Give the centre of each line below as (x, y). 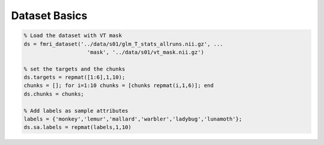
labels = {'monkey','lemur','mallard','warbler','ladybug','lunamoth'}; (133, 119)
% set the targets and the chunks (74, 69)
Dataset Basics (49, 16)
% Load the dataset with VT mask (73, 36)
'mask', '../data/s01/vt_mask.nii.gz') (146, 52)
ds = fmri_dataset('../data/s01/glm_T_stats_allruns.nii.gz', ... (123, 44)
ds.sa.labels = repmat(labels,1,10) (78, 127)
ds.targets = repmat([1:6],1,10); (74, 77)
